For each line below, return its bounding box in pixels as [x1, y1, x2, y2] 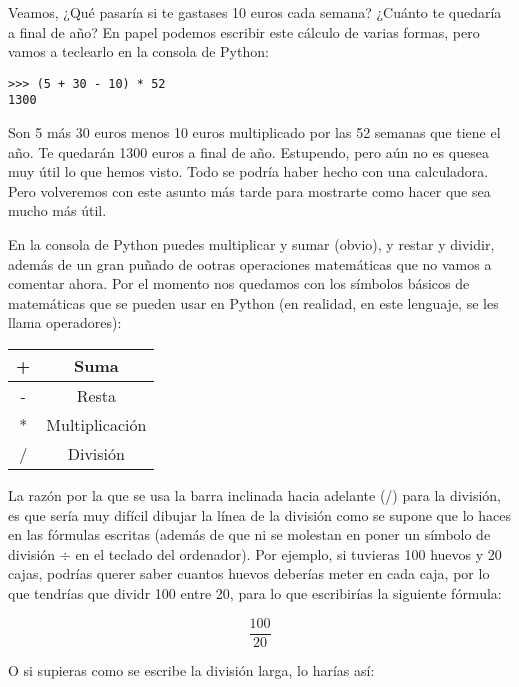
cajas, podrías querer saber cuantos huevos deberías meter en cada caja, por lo [8, 563, 490, 584]
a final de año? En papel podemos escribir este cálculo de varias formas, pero [8, 21, 480, 42]
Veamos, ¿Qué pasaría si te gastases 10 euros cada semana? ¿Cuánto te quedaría [8, 2, 502, 22]
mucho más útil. [8, 200, 107, 221]
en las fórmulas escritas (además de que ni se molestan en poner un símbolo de [8, 524, 491, 545]
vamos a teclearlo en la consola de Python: [8, 41, 269, 62]
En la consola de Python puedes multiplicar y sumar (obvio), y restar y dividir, [8, 234, 495, 255]
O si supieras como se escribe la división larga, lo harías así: [8, 659, 375, 680]
